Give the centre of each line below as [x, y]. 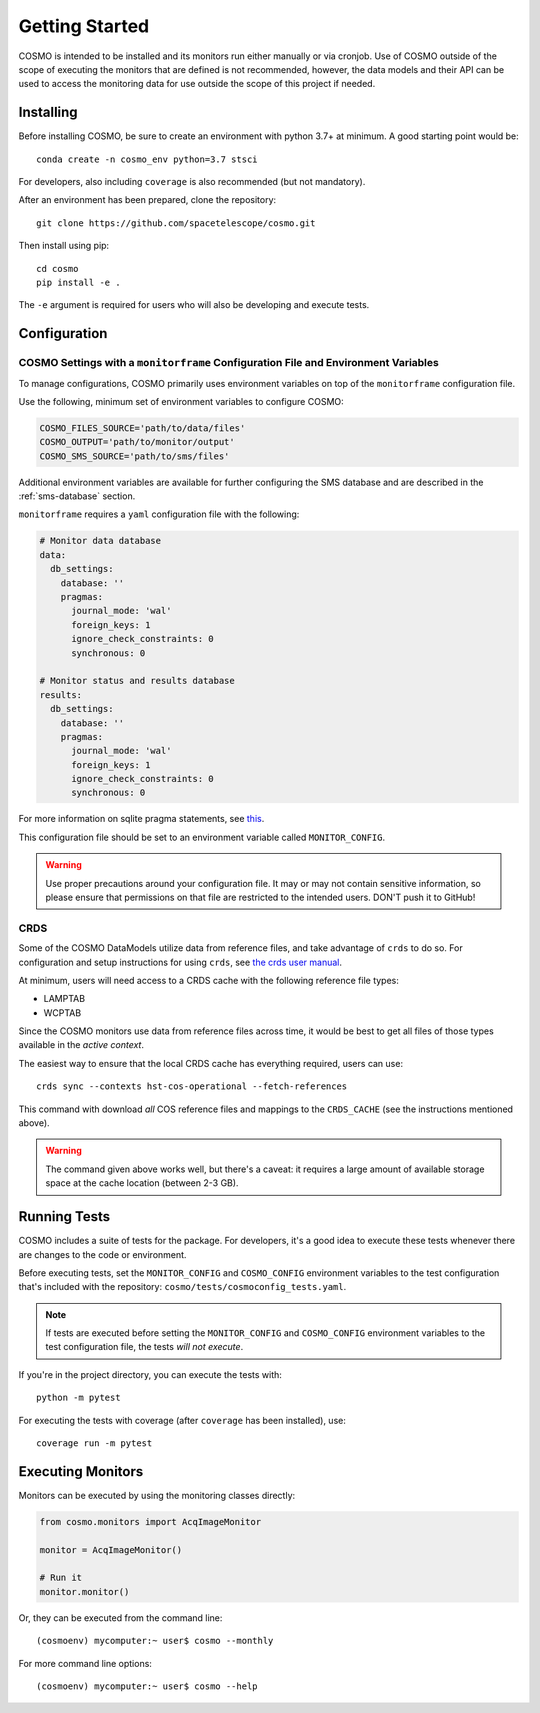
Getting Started [84, 26]
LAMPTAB [64, 999]
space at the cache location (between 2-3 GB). [142, 1183]
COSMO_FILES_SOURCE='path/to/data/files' [142, 428]
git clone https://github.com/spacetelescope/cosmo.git [176, 223]
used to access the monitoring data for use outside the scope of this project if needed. [197, 84]
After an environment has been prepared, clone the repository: [147, 200]
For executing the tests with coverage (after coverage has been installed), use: [182, 1420]
